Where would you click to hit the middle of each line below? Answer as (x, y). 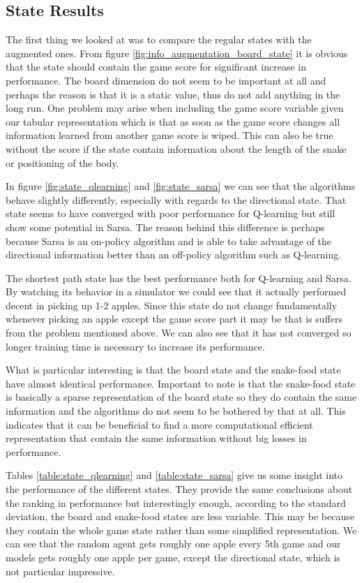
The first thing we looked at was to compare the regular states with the (159, 39)
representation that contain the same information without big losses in (156, 438)
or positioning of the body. (62, 162)
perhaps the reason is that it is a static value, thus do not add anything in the (173, 94)
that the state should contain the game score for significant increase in (156, 67)
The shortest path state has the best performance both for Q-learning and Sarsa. (179, 278)
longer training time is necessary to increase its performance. (135, 346)
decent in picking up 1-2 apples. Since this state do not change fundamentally (172, 305)
